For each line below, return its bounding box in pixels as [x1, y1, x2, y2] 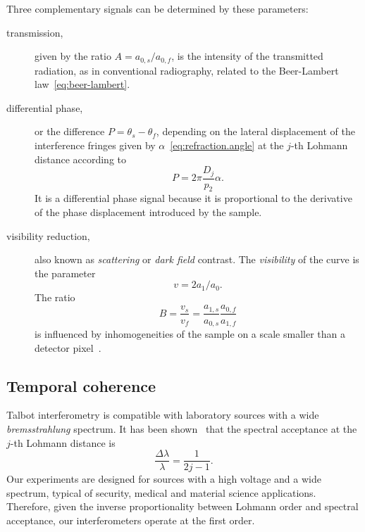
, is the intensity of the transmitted [171, 49, 323, 63]
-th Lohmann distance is [10, 435, 116, 450]
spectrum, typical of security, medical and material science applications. [6, 485, 316, 500]
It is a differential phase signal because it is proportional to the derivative [35, 191, 352, 205]
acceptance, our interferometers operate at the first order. [6, 513, 255, 527]
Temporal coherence [6, 374, 156, 396]
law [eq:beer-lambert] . [35, 77, 130, 91]
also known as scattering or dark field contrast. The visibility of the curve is [35, 252, 359, 267]
